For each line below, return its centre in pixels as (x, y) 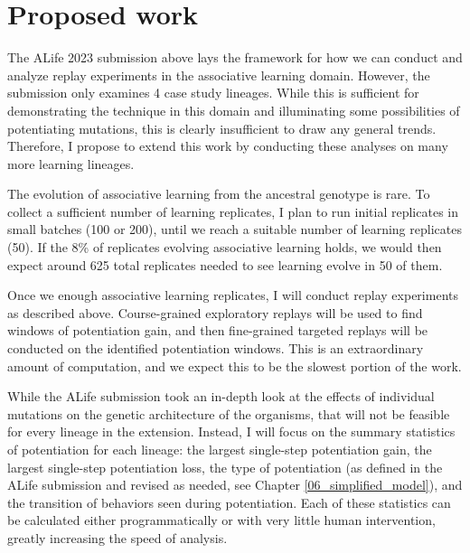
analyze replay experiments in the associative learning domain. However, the (219, 75)
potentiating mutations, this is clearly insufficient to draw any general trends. (222, 128)
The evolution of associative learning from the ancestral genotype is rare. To (219, 194)
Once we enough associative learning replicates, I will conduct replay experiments (233, 295)
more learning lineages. (71, 163)
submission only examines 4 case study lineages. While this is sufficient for (213, 93)
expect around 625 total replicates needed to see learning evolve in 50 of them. (225, 264)
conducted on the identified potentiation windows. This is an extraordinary (216, 348)
